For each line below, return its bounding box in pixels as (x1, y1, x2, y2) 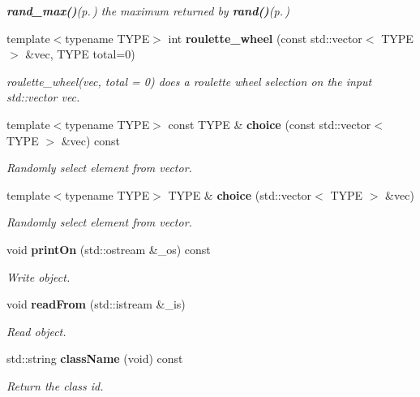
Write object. (6, 268, 71, 285)
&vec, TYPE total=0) (25, 45, 135, 63)
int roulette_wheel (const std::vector (168, 29, 362, 46)
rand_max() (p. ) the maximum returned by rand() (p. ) (6, 2, 289, 19)
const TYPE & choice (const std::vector (168, 115, 371, 132)
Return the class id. (6, 377, 104, 394)
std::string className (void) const (6, 350, 183, 367)
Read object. (6, 322, 66, 339)
